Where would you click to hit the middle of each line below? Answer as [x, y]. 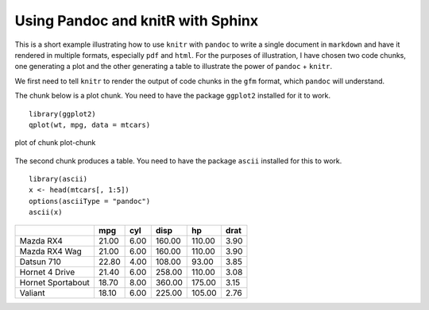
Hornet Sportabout [55, 282]
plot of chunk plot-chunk [55, 143]
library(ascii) [58, 179]
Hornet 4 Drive [47, 272]
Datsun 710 [40, 262]
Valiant [32, 293]
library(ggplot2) [62, 114]
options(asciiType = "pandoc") [90, 201]
